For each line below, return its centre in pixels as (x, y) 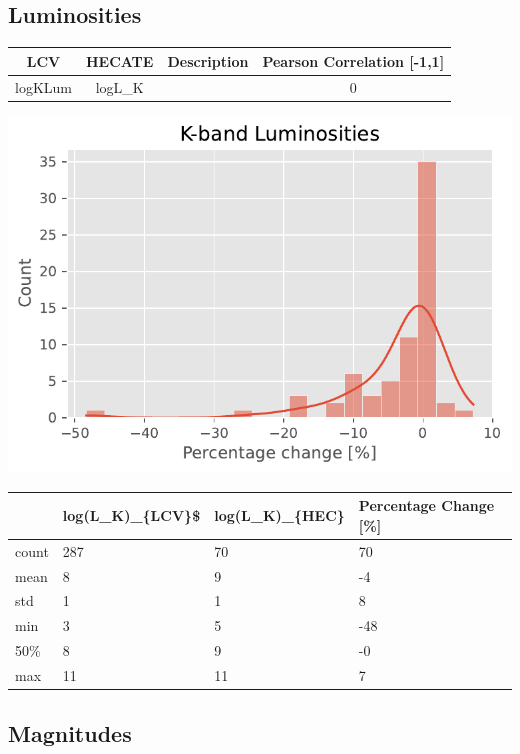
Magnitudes (70, 733)
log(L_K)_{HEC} (279, 515)
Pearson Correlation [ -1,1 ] (353, 60)
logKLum (43, 86)
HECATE (119, 60)
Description (208, 60)
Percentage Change (426, 505)
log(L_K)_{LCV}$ (131, 515)
